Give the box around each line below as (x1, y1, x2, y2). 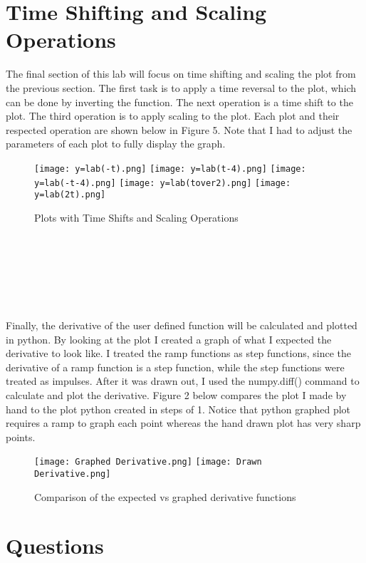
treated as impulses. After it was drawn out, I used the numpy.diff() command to (6, 373, 360, 388)
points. (6, 429, 36, 444)
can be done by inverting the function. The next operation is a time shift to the (6, 94, 353, 109)
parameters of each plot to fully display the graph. (6, 136, 226, 151)
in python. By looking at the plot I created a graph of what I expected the (6, 331, 332, 346)
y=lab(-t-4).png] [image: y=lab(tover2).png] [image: (34, 177, 291, 188)
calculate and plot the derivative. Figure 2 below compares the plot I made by (6, 387, 347, 402)
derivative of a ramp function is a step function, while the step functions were (6, 359, 345, 374)
